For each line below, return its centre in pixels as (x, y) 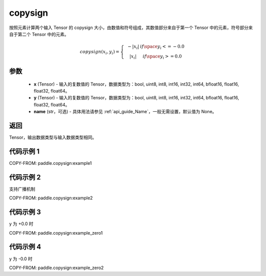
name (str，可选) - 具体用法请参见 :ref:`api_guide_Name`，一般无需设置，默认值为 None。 (125, 112)
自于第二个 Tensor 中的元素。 (39, 34)
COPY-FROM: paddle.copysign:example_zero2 (56, 268)
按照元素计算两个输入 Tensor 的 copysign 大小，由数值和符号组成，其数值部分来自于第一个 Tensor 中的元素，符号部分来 (131, 28)
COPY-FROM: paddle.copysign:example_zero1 (56, 233)
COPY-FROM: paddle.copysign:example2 (51, 198)
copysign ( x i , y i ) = (100, 52)
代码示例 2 (25, 177)
